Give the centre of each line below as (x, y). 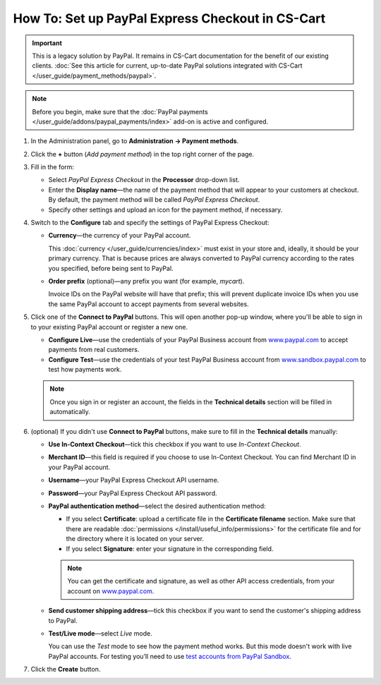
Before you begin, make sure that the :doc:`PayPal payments (120, 111)
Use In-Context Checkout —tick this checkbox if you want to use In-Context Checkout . (175, 444)
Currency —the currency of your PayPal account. (120, 236)
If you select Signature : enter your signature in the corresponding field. (170, 548)
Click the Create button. (66, 669)
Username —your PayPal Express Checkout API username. (134, 480)
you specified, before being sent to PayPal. (111, 268)
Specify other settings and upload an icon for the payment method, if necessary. (165, 210)
